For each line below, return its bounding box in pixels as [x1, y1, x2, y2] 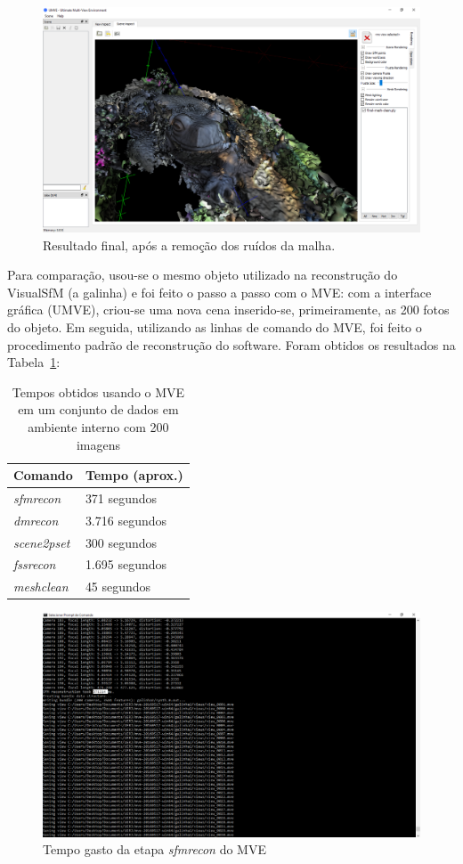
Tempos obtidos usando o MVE [12, 382, 185, 401]
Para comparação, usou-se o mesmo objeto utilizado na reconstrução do [7, 265, 398, 284]
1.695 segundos [85, 555, 167, 574]
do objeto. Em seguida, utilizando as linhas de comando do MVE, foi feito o [7, 317, 422, 336]
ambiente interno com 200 [28, 417, 169, 436]
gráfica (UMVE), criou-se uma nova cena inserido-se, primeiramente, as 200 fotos [7, 300, 450, 319]
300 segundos [85, 533, 158, 551]
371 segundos [85, 488, 158, 507]
